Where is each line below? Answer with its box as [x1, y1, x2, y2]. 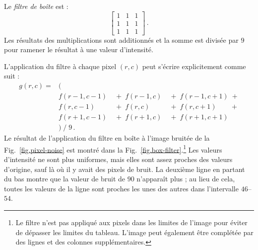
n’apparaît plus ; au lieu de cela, [136, 173, 235, 184]
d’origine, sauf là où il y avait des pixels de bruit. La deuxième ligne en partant [4, 164, 245, 174]
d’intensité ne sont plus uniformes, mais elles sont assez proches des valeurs [4, 154, 233, 165]
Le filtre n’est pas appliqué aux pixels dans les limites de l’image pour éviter [15, 217, 248, 228]
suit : [4, 71, 20, 81]
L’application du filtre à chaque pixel [4, 61, 117, 71]
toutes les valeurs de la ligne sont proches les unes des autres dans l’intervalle [4, 183, 239, 193]
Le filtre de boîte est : [4, 1, 68, 11]
